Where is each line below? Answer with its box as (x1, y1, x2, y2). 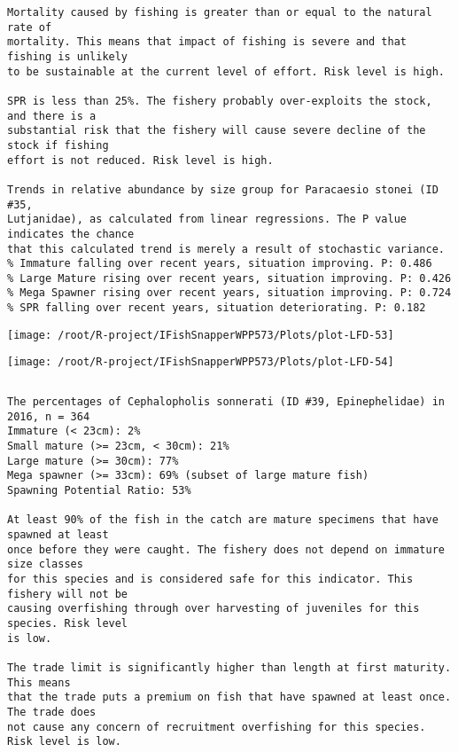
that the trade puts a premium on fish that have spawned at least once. (7, 691, 452, 704)
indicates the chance (7, 227, 135, 240)
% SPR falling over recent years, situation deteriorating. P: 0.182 (7, 302, 426, 315)
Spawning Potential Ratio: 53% (7, 484, 191, 497)
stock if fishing (7, 138, 109, 152)
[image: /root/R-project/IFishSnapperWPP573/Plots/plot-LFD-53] (7, 328, 394, 341)
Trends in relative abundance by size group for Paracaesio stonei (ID (7, 183, 439, 196)
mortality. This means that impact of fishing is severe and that (7, 35, 408, 49)
